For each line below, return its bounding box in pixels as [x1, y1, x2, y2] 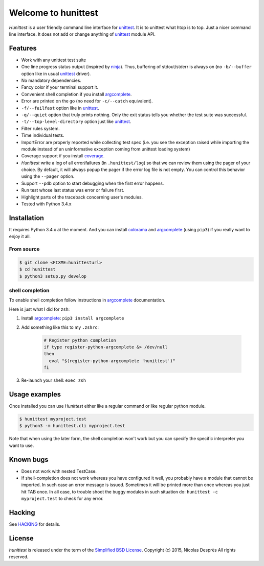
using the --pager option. [21, 173, 75, 179]
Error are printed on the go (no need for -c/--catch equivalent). [21, 98, 153, 104]
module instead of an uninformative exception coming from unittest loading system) [21, 146, 190, 152]
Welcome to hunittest [9, 7, 98, 18]
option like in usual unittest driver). [21, 71, 91, 76]
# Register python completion [44, 337, 116, 343]
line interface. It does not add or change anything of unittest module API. [9, 31, 156, 37]
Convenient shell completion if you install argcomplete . [21, 91, 132, 97]
